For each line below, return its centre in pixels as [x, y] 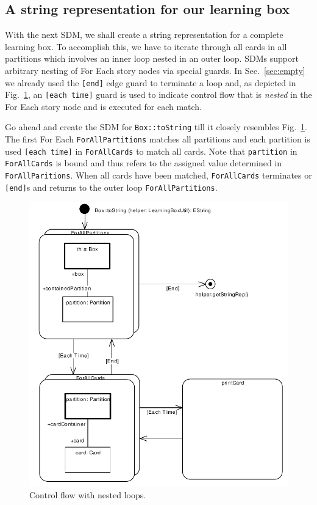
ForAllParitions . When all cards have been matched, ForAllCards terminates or [158, 175]
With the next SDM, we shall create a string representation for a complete [144, 35]
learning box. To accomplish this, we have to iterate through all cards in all [146, 46]
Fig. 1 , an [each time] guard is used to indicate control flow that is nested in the [158, 94]
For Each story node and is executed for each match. [104, 106]
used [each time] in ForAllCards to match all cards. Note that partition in [151, 151]
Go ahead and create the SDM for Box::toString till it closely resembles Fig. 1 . [156, 127]
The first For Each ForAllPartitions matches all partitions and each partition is [158, 139]
